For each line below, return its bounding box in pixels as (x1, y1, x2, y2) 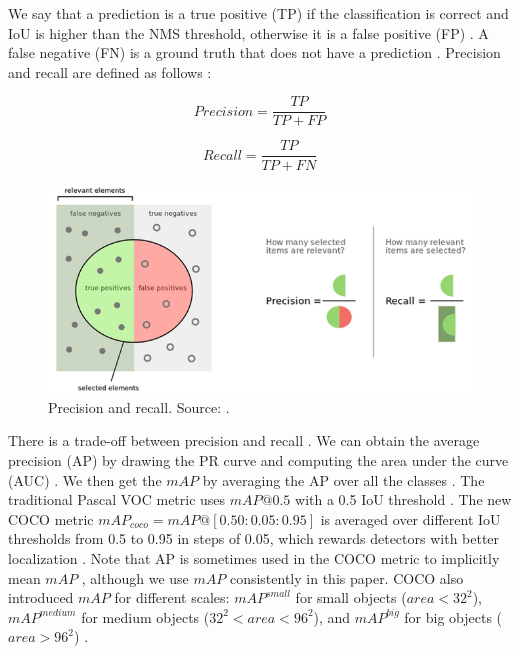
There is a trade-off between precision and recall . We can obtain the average (8, 430, 480, 451)
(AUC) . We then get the (8, 469, 162, 490)
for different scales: (114, 587, 230, 608)
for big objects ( (404, 606, 503, 627)
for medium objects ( (81, 606, 210, 627)
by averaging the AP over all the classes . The (202, 469, 485, 490)
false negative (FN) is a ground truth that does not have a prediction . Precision (8, 42, 501, 63)
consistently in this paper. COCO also (229, 567, 464, 588)
